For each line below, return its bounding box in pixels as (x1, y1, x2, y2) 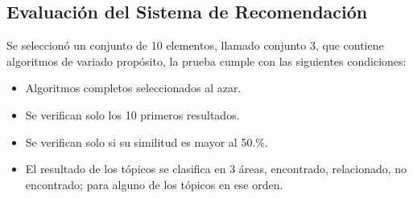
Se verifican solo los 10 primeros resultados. (25, 106, 240, 123)
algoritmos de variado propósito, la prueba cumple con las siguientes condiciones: (6, 52, 407, 69)
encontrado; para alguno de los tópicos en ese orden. (25, 176, 283, 192)
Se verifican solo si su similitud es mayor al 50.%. (25, 133, 268, 150)
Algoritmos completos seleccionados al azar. (25, 79, 242, 96)
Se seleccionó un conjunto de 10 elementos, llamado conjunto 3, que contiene (6, 37, 384, 54)
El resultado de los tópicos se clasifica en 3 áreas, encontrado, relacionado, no (25, 160, 407, 177)
